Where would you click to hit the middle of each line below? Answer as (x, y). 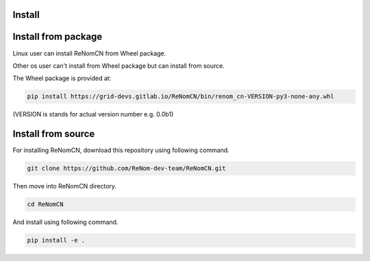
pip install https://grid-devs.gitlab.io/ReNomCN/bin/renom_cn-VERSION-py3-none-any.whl (181, 97)
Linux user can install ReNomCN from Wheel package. (89, 53)
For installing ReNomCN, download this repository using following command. (121, 150)
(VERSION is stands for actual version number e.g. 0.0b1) (93, 114)
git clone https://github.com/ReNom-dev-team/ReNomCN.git (126, 169)
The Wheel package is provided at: (62, 78)
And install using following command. (65, 222)
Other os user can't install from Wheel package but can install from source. (119, 66)
